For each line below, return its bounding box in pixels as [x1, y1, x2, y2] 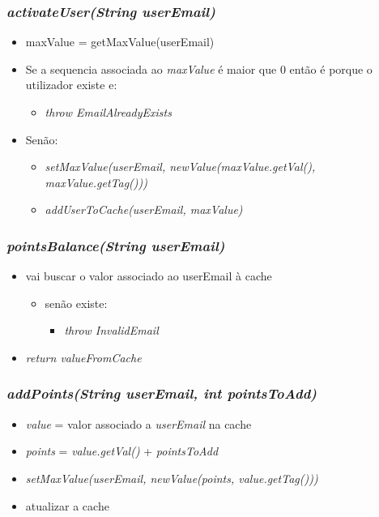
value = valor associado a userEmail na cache [25, 415, 252, 432]
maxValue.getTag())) [45, 173, 147, 190]
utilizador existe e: [25, 76, 117, 93]
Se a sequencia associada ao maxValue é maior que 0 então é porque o [25, 60, 373, 77]
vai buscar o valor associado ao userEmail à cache [25, 267, 272, 284]
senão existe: [45, 294, 108, 311]
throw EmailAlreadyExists [45, 104, 172, 120]
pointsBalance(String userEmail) [6, 235, 225, 255]
